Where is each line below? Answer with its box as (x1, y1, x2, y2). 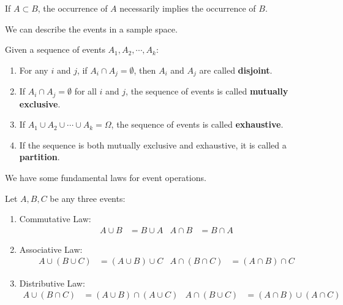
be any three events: (50, 191, 126, 204)
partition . (19, 150, 60, 163)
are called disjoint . (199, 63, 273, 76)
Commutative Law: (19, 212, 91, 225)
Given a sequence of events (5, 43, 105, 56)
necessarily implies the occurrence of (119, 2, 256, 14)
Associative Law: (19, 242, 83, 255)
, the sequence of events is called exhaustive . (111, 118, 284, 131)
